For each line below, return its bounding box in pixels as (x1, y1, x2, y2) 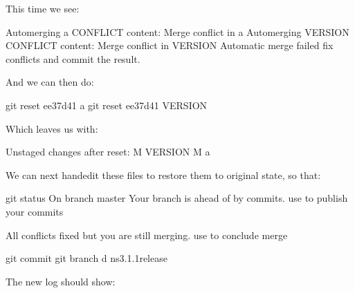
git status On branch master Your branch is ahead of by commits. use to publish (6, 191, 348, 205)
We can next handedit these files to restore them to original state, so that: (6, 167, 321, 182)
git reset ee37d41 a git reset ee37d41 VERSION (6, 97, 208, 112)
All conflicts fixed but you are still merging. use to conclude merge (6, 227, 288, 242)
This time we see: (6, 1, 80, 15)
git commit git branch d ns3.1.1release (6, 251, 167, 265)
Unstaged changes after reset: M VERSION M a (6, 144, 210, 159)
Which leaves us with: (6, 121, 98, 135)
